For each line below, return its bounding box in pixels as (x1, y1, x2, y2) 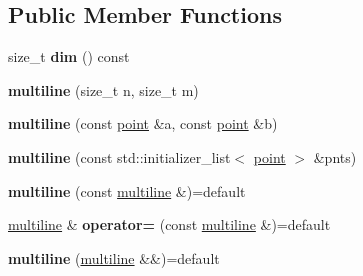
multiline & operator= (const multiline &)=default (8, 214, 331, 235)
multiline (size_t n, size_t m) (8, 79, 199, 100)
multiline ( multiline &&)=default (8, 247, 220, 268)
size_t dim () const (8, 46, 130, 67)
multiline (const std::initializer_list (8, 146, 231, 167)
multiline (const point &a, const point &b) (8, 113, 278, 134)
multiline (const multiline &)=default (8, 180, 246, 201)
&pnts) (313, 146, 357, 167)
